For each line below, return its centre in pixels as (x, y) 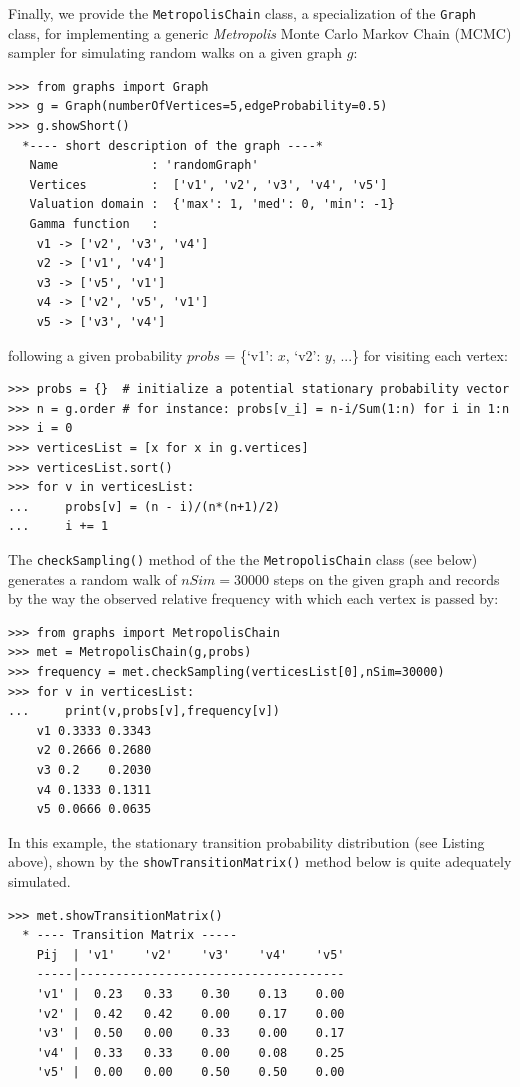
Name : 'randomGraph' (144, 165)
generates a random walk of (92, 578)
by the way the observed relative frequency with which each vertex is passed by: (253, 598)
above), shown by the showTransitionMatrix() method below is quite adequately (260, 861)
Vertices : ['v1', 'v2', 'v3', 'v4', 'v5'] (208, 184)
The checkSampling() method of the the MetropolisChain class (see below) (243, 558)
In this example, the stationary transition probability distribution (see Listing (246, 841)
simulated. (39, 880)
